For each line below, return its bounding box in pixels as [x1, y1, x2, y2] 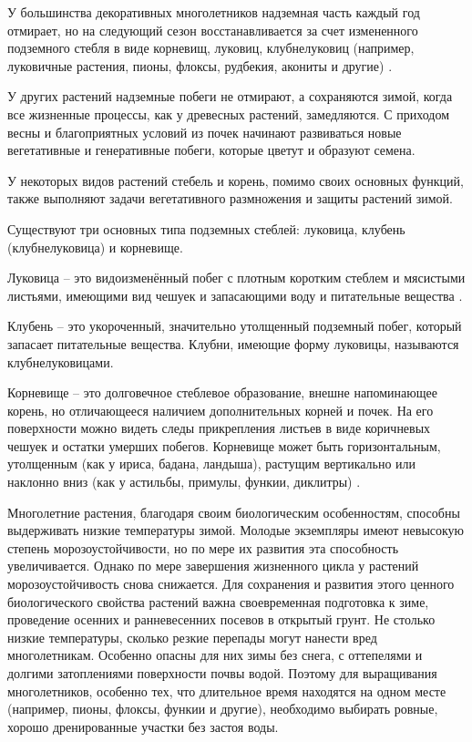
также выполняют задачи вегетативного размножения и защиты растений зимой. [7, 189, 453, 208]
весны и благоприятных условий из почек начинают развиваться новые [7, 122, 402, 141]
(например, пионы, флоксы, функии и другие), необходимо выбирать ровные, [7, 699, 438, 718]
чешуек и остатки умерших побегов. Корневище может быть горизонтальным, [7, 436, 441, 455]
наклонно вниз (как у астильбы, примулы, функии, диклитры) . [7, 472, 361, 491]
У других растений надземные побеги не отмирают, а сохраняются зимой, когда [7, 87, 453, 106]
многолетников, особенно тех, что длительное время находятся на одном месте [7, 681, 446, 700]
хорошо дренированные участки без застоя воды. [7, 716, 279, 736]
